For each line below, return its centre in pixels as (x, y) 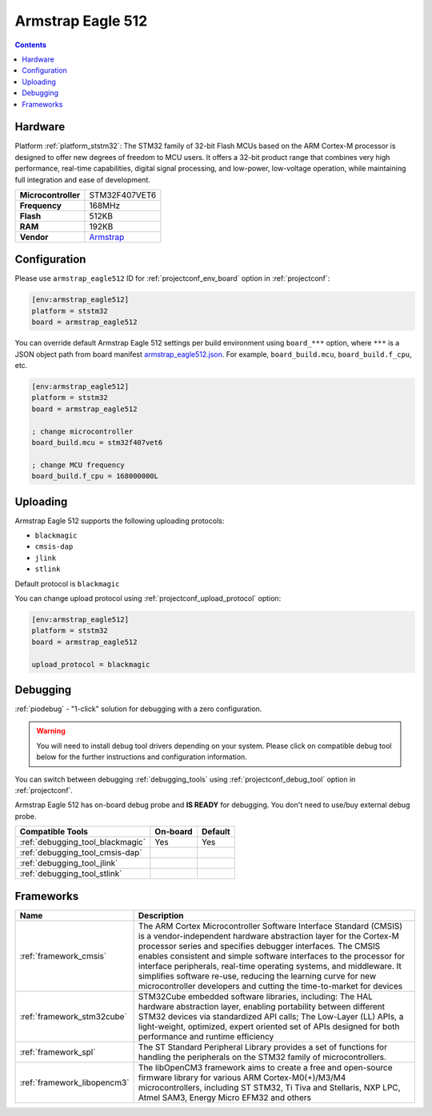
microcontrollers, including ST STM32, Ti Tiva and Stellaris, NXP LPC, (269, 1087)
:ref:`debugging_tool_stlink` (71, 874)
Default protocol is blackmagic (67, 583)
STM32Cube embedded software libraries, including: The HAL (256, 996)
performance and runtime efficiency (206, 1036)
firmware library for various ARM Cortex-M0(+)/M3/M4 (242, 1078)
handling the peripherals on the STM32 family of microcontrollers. (262, 1057)
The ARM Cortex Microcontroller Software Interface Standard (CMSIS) (270, 926)
